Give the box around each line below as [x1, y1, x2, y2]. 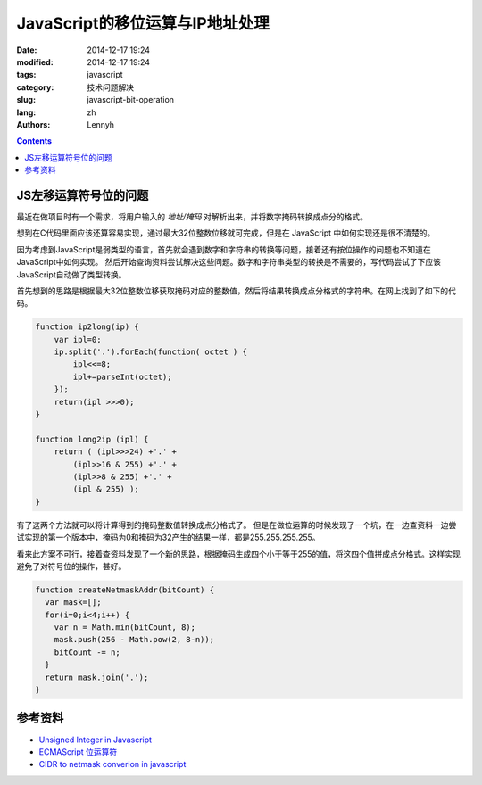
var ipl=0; [54, 335, 102, 344]
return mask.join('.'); [45, 672, 149, 682]
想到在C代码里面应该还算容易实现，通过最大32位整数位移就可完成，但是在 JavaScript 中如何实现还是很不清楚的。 [16, 227, 436, 238]
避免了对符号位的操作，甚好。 [16, 560, 127, 571]
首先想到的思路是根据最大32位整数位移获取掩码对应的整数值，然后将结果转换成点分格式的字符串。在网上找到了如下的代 [16, 285, 457, 296]
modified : [16, 56, 54, 67]
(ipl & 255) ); [72, 484, 140, 494]
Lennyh [87, 119, 115, 129]
